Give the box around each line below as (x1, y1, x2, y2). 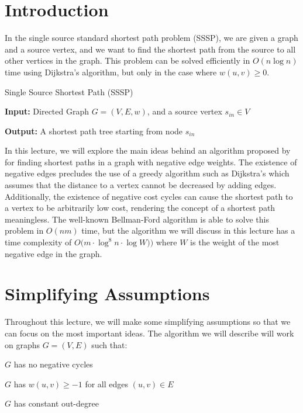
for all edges (85, 377, 129, 390)
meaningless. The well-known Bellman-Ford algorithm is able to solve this (5, 213, 269, 225)
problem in (5, 224, 44, 237)
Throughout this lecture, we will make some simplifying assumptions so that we (5, 315, 291, 328)
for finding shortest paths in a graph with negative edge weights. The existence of (5, 155, 297, 168)
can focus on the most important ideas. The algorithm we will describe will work (5, 327, 294, 339)
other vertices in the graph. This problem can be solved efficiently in (5, 54, 250, 67)
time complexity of (5, 236, 72, 248)
